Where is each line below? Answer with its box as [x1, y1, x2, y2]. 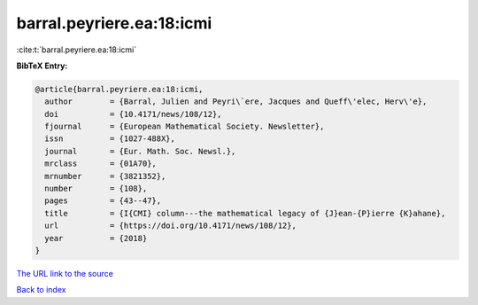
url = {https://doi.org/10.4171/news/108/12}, [44, 221, 297, 231]
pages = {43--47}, [44, 196, 162, 206]
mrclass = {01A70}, [44, 159, 157, 168]
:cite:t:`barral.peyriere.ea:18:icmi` [16, 44, 137, 55]
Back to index [16, 285, 66, 295]
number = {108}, [44, 184, 148, 194]
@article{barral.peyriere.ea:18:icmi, [35, 84, 204, 94]
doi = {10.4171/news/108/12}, [44, 109, 222, 119]
